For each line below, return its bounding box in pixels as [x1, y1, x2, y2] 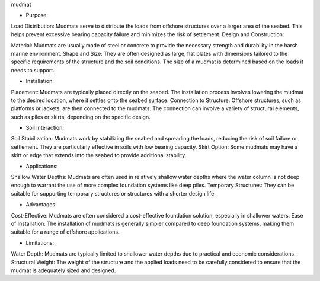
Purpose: [25, 12, 49, 19]
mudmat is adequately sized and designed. [11, 267, 116, 274]
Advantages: [25, 201, 57, 208]
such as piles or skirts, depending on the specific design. [11, 113, 151, 120]
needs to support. [11, 66, 55, 74]
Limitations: [25, 239, 55, 246]
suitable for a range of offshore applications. [11, 228, 120, 235]
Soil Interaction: [25, 124, 65, 132]
